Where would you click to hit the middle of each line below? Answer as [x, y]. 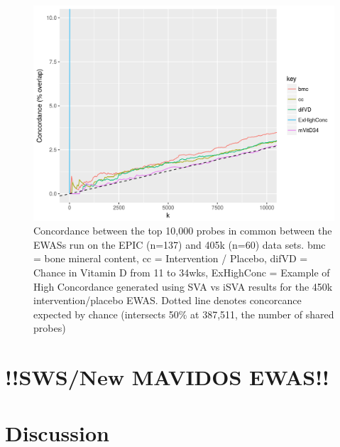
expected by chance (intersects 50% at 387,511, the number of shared [184, 314]
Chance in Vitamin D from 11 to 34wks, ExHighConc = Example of [182, 273]
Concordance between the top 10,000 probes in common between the [183, 231]
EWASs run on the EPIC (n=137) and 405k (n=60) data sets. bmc [180, 244]
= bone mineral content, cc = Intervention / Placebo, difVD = [171, 258]
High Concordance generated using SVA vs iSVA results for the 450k [183, 286]
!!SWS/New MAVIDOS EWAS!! [167, 377]
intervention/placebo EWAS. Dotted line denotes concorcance [168, 300]
